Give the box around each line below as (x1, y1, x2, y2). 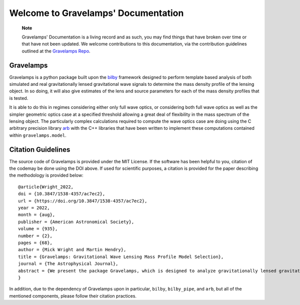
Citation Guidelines (9, 145, 70, 154)
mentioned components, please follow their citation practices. (9, 293, 137, 299)
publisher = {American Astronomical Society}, (18, 219, 134, 225)
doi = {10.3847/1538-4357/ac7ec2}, (18, 191, 105, 197)
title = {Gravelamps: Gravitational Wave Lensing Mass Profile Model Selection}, (18, 254, 224, 260)
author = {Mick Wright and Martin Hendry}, (18, 247, 126, 253)
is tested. (9, 95, 28, 101)
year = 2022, (18, 205, 50, 211)
